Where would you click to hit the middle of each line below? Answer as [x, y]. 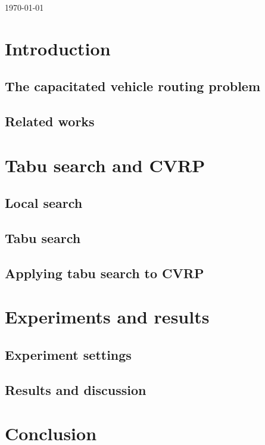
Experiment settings [68, 355]
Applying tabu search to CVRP [105, 273]
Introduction [58, 48]
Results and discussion [76, 389]
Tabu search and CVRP [105, 165]
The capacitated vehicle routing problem [133, 86]
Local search [44, 203]
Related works [50, 121]
